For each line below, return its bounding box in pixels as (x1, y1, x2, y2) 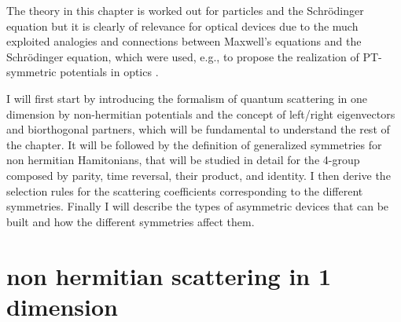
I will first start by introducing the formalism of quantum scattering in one (6, 90, 368, 106)
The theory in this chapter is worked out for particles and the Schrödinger (6, 2, 364, 18)
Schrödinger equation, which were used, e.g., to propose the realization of (6, 48, 359, 64)
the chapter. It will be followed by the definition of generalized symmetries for (6, 136, 382, 152)
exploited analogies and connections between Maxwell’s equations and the (6, 33, 362, 49)
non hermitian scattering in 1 (6, 259, 332, 291)
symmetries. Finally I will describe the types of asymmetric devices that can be (6, 198, 389, 214)
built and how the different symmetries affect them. (6, 213, 255, 229)
